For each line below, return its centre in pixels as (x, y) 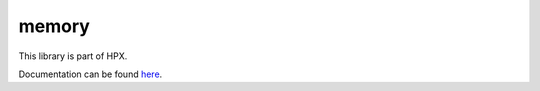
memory (54, 26)
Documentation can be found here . (90, 74)
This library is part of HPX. (73, 56)
